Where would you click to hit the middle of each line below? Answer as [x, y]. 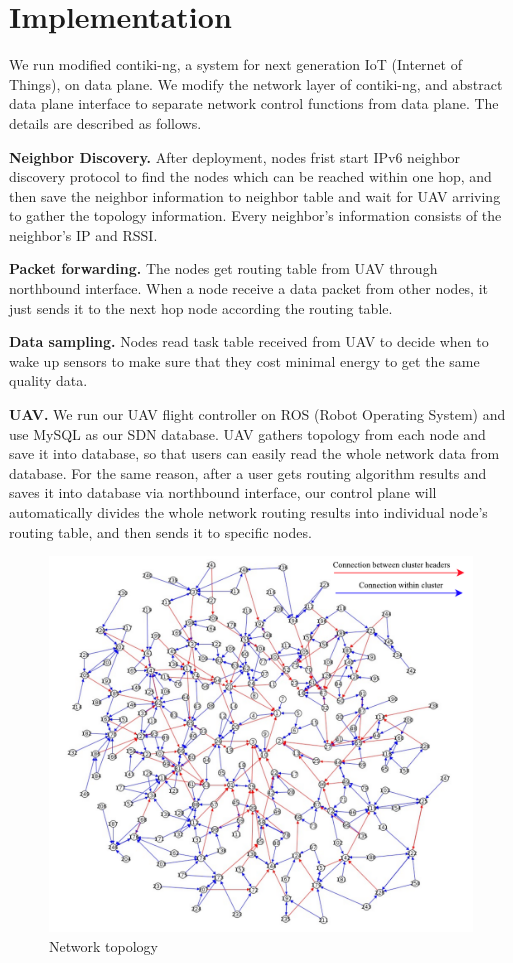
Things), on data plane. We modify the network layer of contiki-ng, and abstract [256, 83]
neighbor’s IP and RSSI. [83, 234]
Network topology [103, 945]
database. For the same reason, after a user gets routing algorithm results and [248, 472]
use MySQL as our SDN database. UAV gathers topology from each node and [247, 433]
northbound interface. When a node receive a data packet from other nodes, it [249, 288]
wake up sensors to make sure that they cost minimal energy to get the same [244, 360]
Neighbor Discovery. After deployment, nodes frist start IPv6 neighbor [235, 156]
